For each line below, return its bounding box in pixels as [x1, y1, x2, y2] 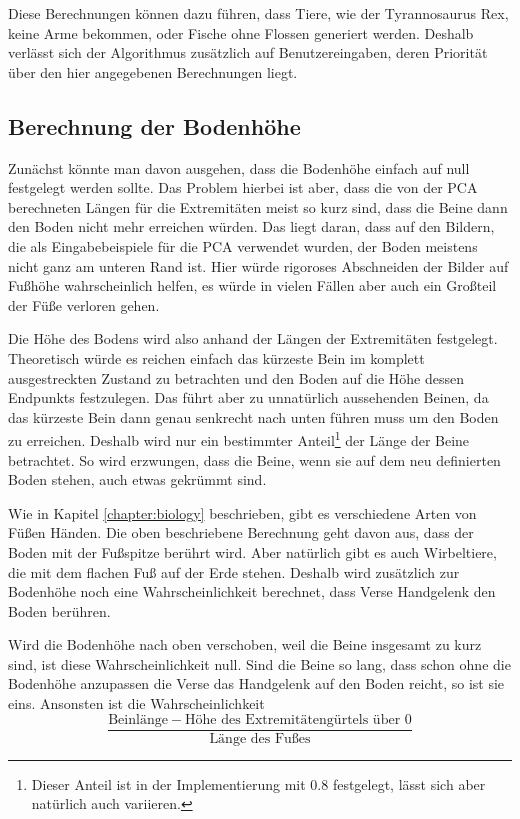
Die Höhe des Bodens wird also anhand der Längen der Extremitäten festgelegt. [8, 328, 498, 349]
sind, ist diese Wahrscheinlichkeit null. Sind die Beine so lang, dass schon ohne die [8, 653, 511, 674]
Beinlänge [108, 712, 168, 727]
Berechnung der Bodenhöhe [8, 110, 301, 141]
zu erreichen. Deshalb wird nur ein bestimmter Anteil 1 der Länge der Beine [8, 427, 470, 450]
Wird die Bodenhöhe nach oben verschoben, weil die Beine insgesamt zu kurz [8, 634, 482, 655]
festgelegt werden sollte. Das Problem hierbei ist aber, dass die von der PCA [8, 177, 478, 198]
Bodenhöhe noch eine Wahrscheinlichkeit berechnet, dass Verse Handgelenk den [8, 581, 496, 602]
